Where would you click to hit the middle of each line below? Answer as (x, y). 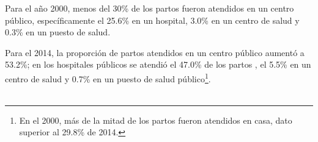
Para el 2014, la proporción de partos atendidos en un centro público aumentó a (155, 52)
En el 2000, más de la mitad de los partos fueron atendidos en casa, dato (156, 120)
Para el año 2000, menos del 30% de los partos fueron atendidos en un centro (150, 8)
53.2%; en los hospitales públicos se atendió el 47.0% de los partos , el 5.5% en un (158, 64)
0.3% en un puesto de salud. (58, 32)
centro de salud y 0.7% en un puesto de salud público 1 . (108, 77)
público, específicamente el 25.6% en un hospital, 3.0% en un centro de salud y (152, 20)
